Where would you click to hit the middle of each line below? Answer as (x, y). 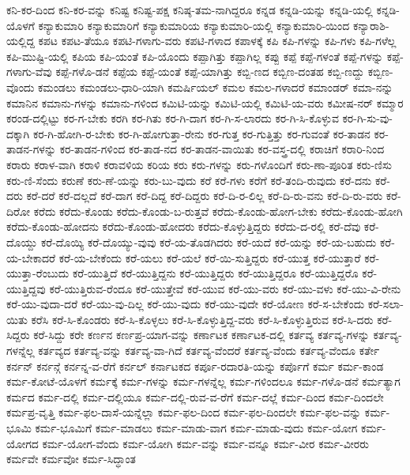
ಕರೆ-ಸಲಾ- (386, 304)
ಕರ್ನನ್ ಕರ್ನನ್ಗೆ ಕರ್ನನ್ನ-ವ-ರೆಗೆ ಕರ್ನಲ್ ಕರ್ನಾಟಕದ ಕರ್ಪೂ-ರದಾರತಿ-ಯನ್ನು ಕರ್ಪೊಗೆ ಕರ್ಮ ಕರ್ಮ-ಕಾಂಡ (195, 366)
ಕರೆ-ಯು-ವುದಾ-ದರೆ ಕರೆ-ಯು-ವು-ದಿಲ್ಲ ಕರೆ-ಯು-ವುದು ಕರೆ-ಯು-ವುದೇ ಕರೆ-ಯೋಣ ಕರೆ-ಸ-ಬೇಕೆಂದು (186, 304)
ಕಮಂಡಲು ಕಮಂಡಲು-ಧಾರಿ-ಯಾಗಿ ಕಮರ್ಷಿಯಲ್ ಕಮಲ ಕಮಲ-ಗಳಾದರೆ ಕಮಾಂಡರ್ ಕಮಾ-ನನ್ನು (216, 87)
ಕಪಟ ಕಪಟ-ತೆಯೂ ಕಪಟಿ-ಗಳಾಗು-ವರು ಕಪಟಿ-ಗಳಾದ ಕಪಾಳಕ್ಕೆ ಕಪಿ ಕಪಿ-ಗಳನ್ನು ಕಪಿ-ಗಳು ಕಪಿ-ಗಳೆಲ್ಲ (217, 41)
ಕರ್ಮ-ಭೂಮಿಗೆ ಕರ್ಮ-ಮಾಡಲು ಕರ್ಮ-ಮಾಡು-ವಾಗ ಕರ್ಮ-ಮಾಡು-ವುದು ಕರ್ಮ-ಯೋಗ (196, 428)
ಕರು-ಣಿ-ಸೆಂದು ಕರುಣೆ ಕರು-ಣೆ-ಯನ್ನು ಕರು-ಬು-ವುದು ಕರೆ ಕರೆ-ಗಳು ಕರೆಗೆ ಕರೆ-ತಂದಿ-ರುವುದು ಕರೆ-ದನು (189, 180)
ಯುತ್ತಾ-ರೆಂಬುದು (38, 273)
